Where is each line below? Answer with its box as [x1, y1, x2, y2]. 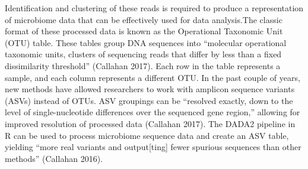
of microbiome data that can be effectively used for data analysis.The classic [5, 13, 282, 25]
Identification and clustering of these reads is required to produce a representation [5, 2, 304, 14]
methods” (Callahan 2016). [5, 152, 103, 164]
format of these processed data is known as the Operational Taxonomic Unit [5, 25, 283, 37]
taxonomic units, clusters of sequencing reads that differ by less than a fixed [5, 48, 282, 60]
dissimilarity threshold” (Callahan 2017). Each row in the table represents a [5, 59, 281, 71]
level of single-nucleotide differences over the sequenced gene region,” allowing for [5, 106, 300, 118]
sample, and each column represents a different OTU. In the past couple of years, [5, 71, 300, 83]
